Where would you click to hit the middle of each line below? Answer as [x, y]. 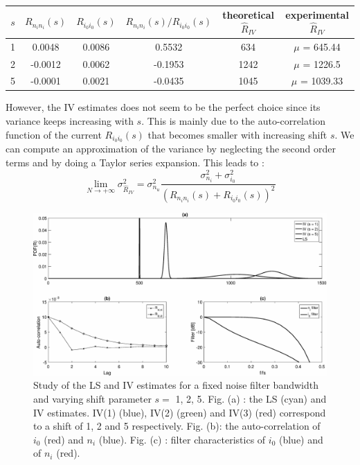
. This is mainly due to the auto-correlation [234, 121]
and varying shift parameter [92, 399]
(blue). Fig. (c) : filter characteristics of [182, 439]
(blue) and [301, 439]
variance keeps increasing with [70, 121]
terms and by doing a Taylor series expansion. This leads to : [135, 163]
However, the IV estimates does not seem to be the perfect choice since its [163, 107]
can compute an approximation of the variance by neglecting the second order [171, 149]
